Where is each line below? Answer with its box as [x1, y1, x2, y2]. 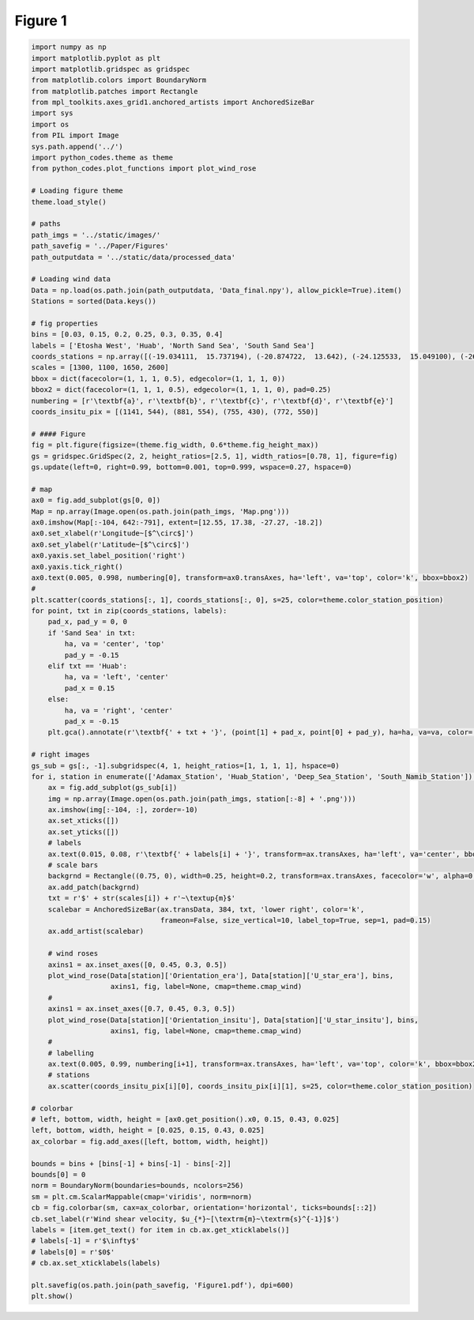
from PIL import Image [31, 131, 119, 140]
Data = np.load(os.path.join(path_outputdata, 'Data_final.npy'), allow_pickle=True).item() [31, 285, 402, 295]
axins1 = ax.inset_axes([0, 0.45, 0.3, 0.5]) [47, 960, 228, 969]
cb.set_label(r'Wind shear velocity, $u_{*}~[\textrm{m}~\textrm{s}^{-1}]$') [31, 1214, 340, 1224]
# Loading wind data [31, 275, 111, 284]
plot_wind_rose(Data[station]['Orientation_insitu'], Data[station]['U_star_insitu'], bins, [47, 1015, 419, 1025]
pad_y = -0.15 [64, 650, 119, 660]
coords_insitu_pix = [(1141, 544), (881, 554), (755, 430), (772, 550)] [31, 408, 319, 416]
